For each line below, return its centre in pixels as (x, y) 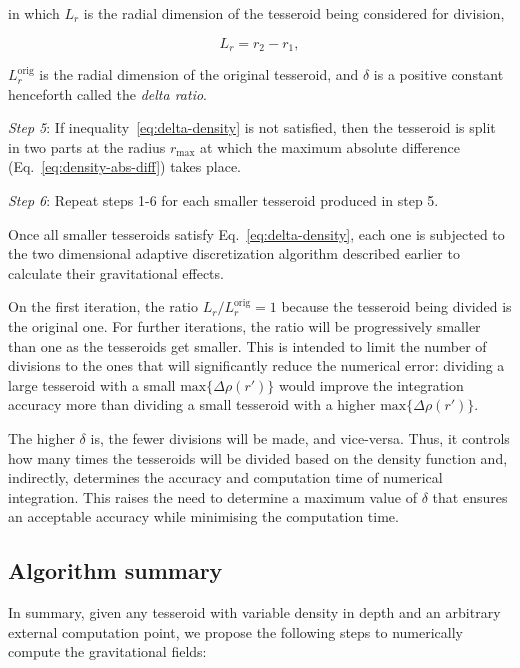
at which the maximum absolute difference (330, 146)
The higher (41, 437)
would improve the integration (371, 384)
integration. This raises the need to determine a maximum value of (213, 496)
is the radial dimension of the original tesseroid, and (199, 74)
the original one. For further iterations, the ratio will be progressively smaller (244, 325)
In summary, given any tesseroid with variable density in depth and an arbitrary (254, 612)
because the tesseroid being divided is (396, 306)
